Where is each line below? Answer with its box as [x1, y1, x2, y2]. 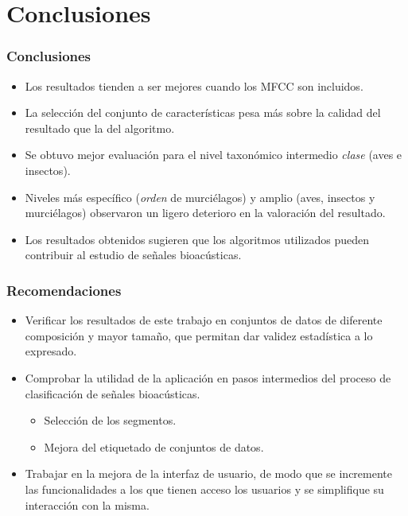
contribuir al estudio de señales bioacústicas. [25, 246, 242, 263]
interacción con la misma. [25, 496, 150, 513]
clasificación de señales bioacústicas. [25, 385, 200, 402]
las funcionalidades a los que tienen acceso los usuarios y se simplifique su [25, 480, 384, 497]
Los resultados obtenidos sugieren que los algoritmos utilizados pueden [25, 231, 370, 247]
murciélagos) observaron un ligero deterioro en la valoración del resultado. [25, 204, 386, 221]
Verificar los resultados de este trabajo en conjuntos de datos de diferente [25, 312, 383, 328]
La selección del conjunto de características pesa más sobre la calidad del [25, 104, 381, 121]
